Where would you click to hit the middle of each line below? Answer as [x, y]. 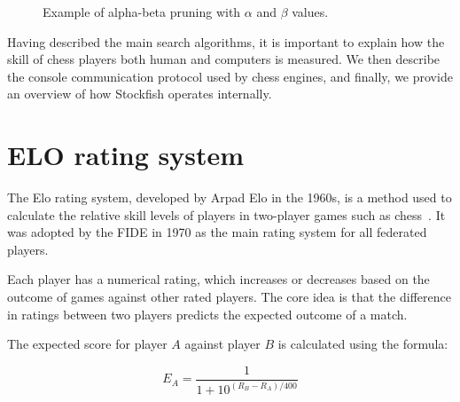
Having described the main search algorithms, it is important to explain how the [226, 41]
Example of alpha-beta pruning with [142, 12]
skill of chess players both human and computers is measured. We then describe [224, 59]
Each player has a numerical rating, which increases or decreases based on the [218, 279]
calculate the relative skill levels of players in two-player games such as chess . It [226, 214]
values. [310, 12]
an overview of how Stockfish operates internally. [140, 94]
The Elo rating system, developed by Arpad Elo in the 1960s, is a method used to [230, 197]
